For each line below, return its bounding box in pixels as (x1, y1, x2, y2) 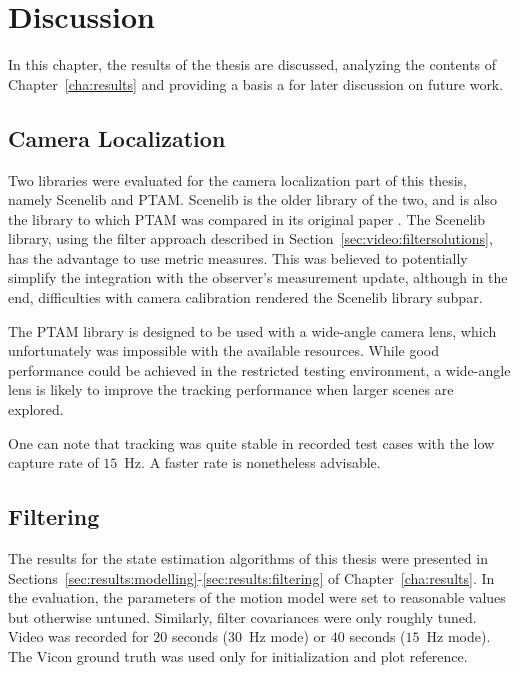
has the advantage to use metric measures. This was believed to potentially (8, 247, 468, 268)
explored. (8, 399, 64, 420)
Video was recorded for (8, 626, 149, 647)
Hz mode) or (249, 626, 327, 647)
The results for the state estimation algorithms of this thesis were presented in (8, 548, 488, 569)
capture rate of (8, 452, 99, 473)
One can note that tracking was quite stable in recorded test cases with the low (8, 432, 495, 453)
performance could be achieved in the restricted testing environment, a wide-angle (8, 359, 511, 380)
